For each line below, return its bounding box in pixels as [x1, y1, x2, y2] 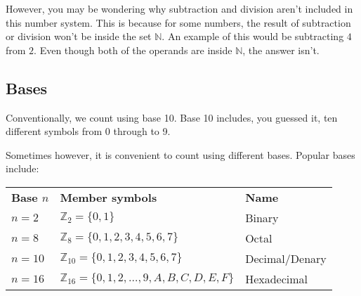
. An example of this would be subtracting [162, 29, 344, 44]
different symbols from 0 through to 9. [6, 124, 171, 139]
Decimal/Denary [245, 250, 327, 266]
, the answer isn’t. [242, 42, 320, 57]
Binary [245, 209, 279, 226]
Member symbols [60, 188, 157, 205]
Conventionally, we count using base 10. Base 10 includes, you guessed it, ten [6, 110, 338, 124]
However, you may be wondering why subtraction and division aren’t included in [6, 1, 353, 15]
